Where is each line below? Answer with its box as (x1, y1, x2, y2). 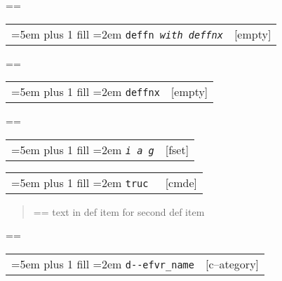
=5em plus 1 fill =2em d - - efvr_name (11, 255, 194, 272)
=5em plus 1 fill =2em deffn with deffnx (11, 25, 223, 42)
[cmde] (165, 174, 197, 191)
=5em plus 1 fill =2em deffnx (11, 83, 160, 100)
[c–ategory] (205, 255, 260, 272)
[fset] (165, 141, 189, 158)
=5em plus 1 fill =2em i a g (11, 141, 154, 158)
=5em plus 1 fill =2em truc (11, 174, 149, 191)
